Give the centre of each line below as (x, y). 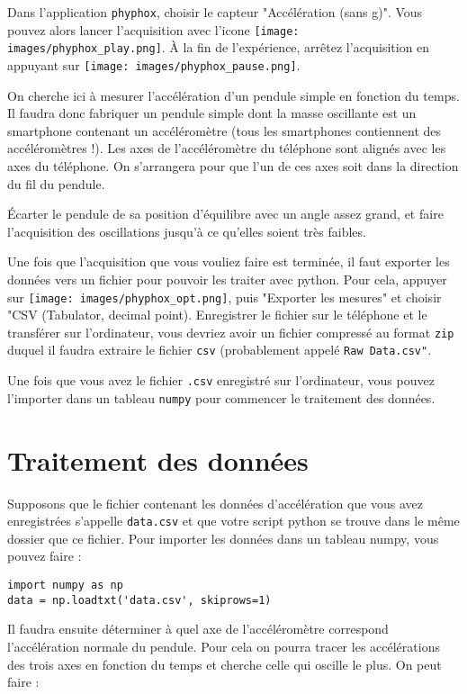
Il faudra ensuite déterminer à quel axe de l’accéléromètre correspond (198, 629)
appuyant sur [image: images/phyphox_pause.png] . (154, 64)
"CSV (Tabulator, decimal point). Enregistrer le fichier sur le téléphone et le (217, 315)
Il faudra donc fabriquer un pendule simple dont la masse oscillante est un (212, 113)
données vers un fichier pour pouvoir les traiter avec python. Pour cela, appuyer (227, 279)
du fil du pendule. (56, 183)
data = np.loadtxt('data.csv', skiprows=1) (139, 600)
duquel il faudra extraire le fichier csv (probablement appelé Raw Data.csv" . (220, 350)
